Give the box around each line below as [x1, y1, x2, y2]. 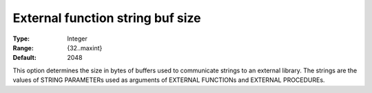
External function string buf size [12, 10, 201, 25]
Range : [12, 43, 34, 52]
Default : [12, 54, 37, 62]
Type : [12, 34, 30, 43]
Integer [67, 34, 87, 43]
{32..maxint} [67, 43, 103, 52]
